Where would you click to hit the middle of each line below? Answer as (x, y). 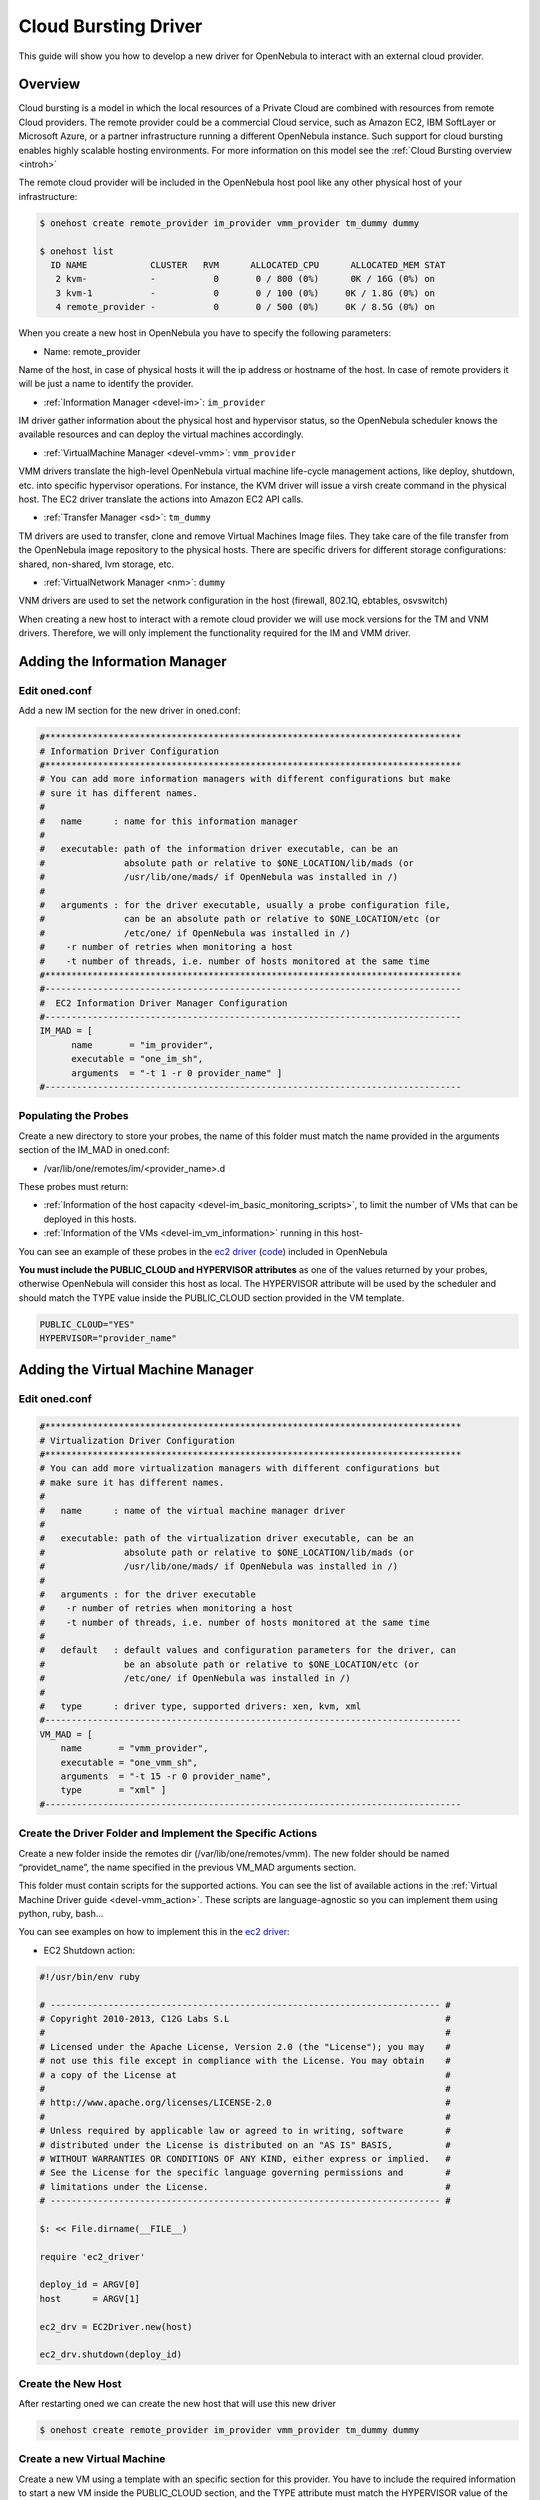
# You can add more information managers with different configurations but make (245, 779)
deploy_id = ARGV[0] (89, 2284)
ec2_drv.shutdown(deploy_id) (111, 2354)
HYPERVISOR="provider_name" (108, 1338)
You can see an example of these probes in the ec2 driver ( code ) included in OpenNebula (203, 1251)
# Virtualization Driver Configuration (137, 1440)
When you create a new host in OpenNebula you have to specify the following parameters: (205, 333)
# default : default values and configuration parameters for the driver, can (248, 1650)
